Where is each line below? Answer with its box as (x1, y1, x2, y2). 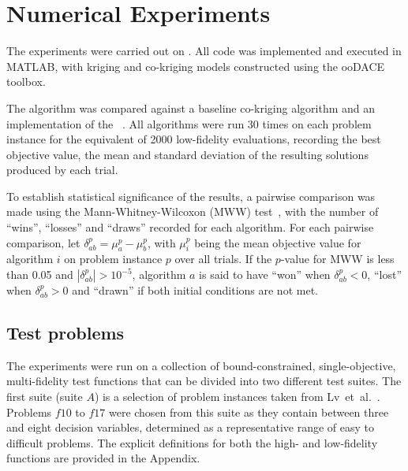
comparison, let (6, 234, 80, 250)
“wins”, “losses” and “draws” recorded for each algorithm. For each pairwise (6, 219, 374, 235)
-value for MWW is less (280, 250, 395, 267)
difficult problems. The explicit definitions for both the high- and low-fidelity (6, 434, 378, 451)
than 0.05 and (6, 266, 73, 283)
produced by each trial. (6, 161, 118, 178)
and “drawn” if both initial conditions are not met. (72, 282, 318, 299)
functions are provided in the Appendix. (6, 450, 200, 466)
